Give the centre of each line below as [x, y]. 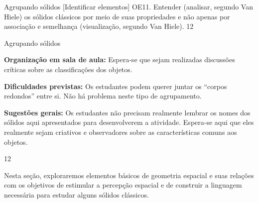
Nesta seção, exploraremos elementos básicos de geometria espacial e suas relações [129, 175]
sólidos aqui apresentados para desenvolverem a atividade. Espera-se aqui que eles [129, 122]
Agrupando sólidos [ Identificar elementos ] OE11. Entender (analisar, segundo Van [129, 6]
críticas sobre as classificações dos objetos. [68, 69]
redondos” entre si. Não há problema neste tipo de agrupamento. [103, 96]
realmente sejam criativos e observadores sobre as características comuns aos [121, 132]
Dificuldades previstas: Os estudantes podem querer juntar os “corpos [116, 86]
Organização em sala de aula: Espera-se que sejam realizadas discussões [120, 59]
